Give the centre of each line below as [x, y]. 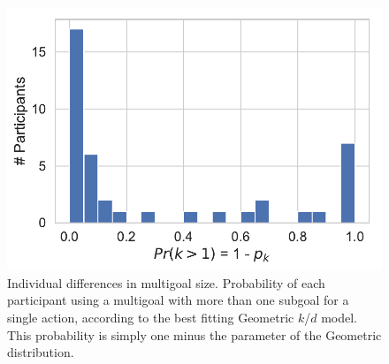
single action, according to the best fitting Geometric [151, 318]
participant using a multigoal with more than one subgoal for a [178, 300]
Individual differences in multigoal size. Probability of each [166, 282]
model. [339, 318]
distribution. [41, 352]
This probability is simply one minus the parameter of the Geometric [194, 334]
